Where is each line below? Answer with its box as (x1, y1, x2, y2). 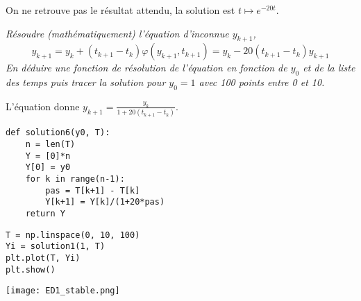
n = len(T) (25, 139, 76, 149)
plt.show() (6, 264, 56, 275)
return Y (25, 208, 65, 218)
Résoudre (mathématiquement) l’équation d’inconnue (6, 26, 229, 40)
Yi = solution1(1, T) (6, 241, 106, 252)
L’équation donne (6, 98, 80, 113)
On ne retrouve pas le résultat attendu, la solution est (6, 3, 235, 17)
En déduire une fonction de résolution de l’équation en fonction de (6, 60, 287, 75)
